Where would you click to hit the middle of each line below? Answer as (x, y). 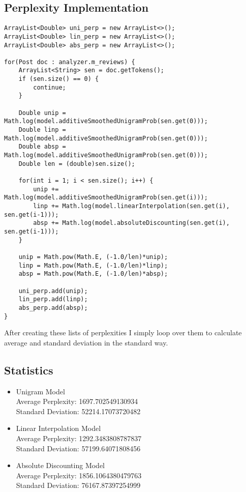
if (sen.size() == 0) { (59, 79)
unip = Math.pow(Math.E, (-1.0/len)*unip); (93, 257)
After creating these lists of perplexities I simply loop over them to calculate (123, 332)
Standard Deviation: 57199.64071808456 (78, 448)
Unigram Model (40, 391)
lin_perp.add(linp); (53, 299)
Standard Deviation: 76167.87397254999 (78, 485)
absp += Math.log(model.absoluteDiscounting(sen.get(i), (131, 223)
